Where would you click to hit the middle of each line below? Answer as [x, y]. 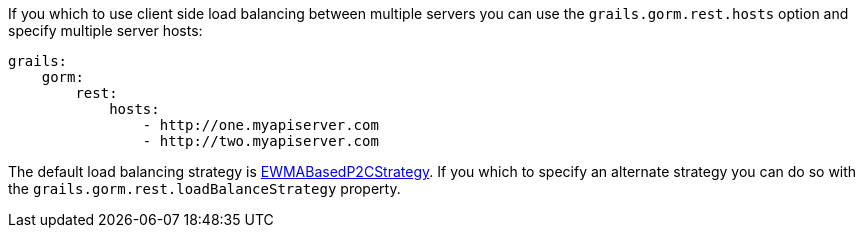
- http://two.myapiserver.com [260, 141]
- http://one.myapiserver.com [260, 125]
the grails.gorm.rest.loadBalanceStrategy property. [204, 188]
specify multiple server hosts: [105, 30]
